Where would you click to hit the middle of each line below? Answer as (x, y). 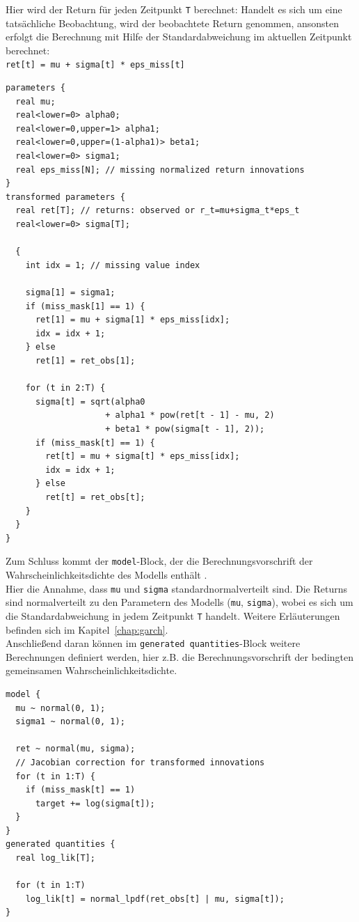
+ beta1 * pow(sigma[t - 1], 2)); (185, 429)
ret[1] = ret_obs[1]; (85, 360)
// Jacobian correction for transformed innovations (140, 762)
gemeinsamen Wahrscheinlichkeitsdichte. (91, 670)
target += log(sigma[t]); (95, 803)
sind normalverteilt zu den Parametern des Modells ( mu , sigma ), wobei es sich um (179, 602)
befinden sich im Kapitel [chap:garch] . (87, 629)
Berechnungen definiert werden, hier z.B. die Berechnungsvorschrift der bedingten (180, 656)
